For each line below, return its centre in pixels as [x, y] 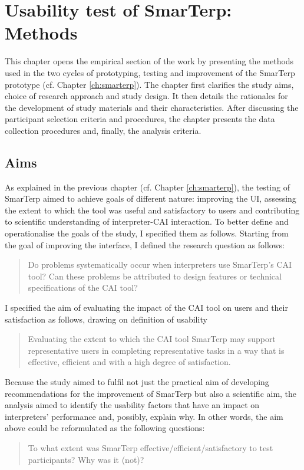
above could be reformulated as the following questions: [105, 428]
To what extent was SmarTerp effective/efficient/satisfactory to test [151, 447]
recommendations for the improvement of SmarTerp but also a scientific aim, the [151, 393]
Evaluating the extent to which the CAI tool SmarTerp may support [152, 339]
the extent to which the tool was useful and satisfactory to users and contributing [152, 210]
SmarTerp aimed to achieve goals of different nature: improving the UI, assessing [151, 198]
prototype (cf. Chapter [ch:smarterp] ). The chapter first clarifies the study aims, [149, 84]
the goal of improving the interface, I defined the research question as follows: [145, 244]
